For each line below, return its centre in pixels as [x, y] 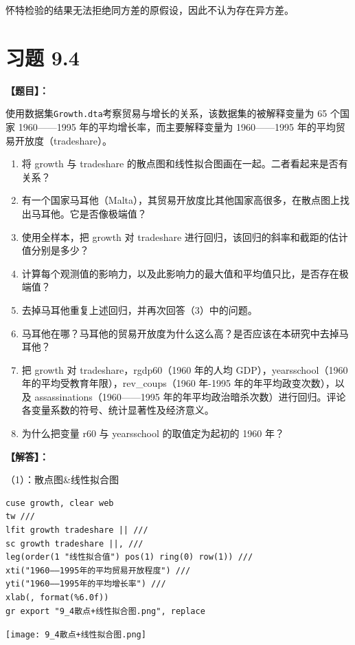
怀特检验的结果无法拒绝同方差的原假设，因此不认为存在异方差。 [150, 10]
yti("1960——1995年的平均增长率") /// [86, 584]
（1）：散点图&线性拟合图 [62, 479]
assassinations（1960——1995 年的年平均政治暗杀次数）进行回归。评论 [190, 396]
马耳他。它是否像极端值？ [89, 213]
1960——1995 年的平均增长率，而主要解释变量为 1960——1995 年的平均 [177, 126]
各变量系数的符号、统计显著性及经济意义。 [118, 410]
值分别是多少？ [55, 250]
